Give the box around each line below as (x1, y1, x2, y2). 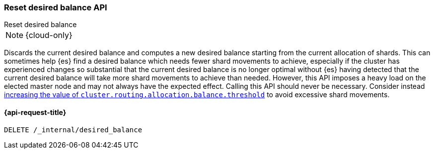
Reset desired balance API (4, 2, 107, 12)
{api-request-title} (4, 108, 67, 116)
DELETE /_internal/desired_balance (4, 125, 143, 134)
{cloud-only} (25, 30, 72, 40)
